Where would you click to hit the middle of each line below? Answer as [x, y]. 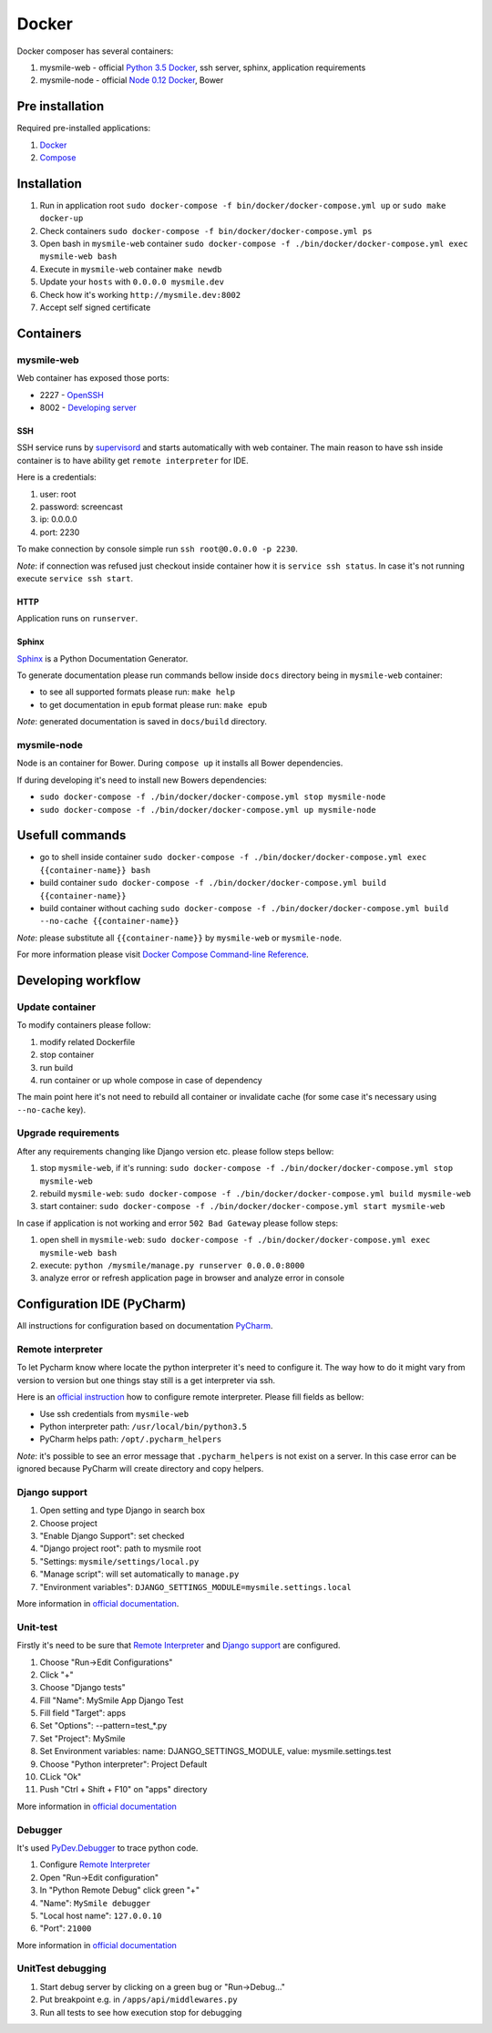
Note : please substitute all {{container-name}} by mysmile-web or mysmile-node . [179, 938]
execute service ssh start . [75, 578]
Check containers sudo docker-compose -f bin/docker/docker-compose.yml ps [206, 231]
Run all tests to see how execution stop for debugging [141, 2012]
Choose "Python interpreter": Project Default [123, 1764]
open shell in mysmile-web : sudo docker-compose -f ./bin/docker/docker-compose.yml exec [235, 1240]
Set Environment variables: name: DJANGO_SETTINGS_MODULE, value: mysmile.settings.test [215, 1751]
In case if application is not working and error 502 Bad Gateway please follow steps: [178, 1223]
